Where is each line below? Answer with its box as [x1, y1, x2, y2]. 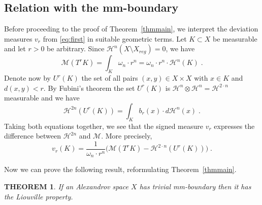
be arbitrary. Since [47, 43, 105, 54]
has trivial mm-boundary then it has [139, 181, 251, 192]
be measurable [213, 33, 257, 44]
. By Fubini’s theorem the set [43, 82, 135, 93]
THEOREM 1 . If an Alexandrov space [4, 181, 129, 192]
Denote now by [4, 73, 51, 83]
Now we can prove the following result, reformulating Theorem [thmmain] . [4, 164, 237, 175]
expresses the [214, 120, 255, 131]
